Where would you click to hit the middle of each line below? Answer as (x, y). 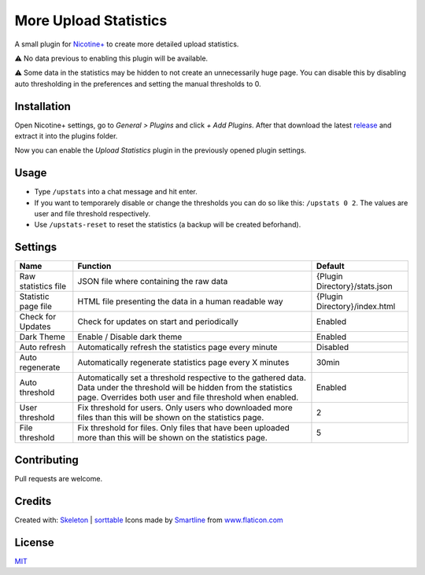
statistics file (43, 286)
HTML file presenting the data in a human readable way (180, 301)
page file (36, 307)
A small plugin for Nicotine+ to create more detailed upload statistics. (127, 44)
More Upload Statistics (91, 20)
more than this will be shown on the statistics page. (172, 438)
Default (331, 266)
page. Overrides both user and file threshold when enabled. (188, 397)
